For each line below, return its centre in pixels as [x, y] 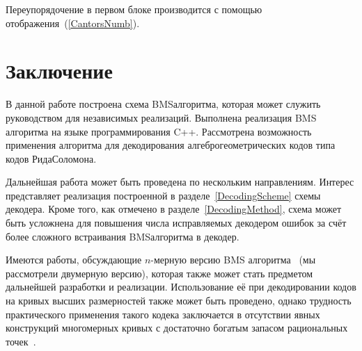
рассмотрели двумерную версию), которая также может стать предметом [159, 273]
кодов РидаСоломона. [51, 158]
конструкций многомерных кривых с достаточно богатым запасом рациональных [177, 328]
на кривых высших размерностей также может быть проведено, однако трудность [179, 301]
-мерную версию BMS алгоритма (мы [233, 260]
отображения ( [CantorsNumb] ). [73, 23]
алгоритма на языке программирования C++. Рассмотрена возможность [159, 131]
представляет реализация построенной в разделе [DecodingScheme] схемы [163, 195]
